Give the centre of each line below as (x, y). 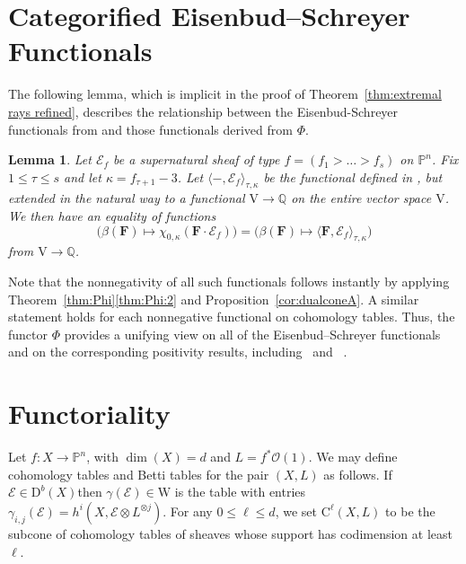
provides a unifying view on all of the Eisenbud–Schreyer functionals (252, 334)
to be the (410, 511)
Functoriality (89, 414)
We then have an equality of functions (112, 216)
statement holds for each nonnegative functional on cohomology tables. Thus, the (232, 317)
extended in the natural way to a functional (127, 198)
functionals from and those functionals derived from (150, 129)
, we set (296, 511)
